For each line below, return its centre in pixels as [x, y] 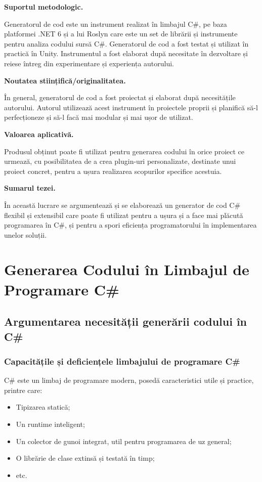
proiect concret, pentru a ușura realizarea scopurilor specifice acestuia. [113, 171]
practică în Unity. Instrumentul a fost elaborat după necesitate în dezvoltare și [126, 53]
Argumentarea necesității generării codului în [126, 321]
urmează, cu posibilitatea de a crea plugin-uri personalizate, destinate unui [120, 161]
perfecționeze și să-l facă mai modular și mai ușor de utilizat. [99, 117]
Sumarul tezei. [30, 188]
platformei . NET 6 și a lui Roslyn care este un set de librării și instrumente [121, 34]
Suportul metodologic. [44, 7]
